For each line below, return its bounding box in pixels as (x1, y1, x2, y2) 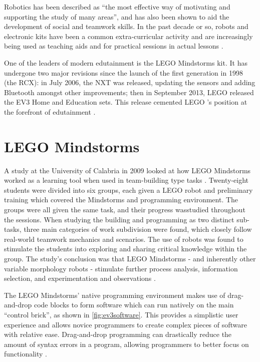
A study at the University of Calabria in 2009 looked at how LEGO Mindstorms (4, 165, 251, 175)
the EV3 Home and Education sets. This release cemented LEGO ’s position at (4, 97, 247, 107)
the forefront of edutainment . (4, 106, 96, 117)
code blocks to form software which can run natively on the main (34, 299, 234, 310)
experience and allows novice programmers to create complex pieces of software (4, 319, 247, 329)
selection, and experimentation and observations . (4, 273, 156, 283)
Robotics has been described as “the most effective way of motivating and (4, 2, 230, 12)
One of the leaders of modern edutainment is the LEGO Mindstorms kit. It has (4, 57, 247, 68)
